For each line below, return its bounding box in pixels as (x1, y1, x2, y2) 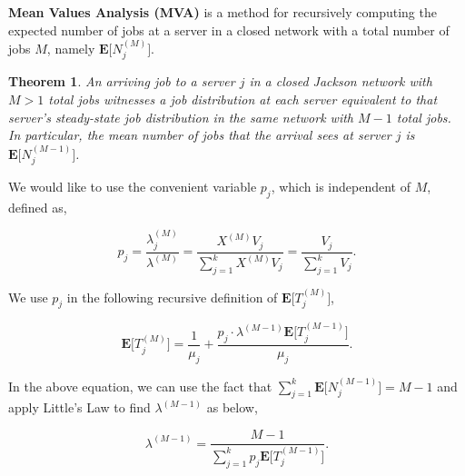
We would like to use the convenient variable (8, 177, 257, 196)
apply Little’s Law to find (8, 398, 151, 417)
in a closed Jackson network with (249, 72, 432, 91)
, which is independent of (271, 177, 411, 196)
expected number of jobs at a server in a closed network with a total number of (8, 20, 450, 39)
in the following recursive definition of (66, 287, 278, 306)
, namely (46, 39, 95, 57)
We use (8, 287, 48, 306)
